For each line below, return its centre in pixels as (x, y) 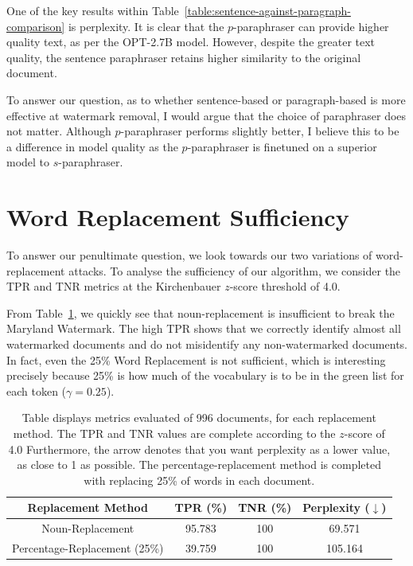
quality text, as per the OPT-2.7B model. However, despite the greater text (191, 42)
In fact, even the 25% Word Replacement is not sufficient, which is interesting (196, 359)
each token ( (37, 390)
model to (28, 162)
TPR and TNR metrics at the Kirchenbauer (114, 286)
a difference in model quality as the (92, 146)
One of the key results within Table (93, 10)
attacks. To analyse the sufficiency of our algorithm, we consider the (235, 270)
